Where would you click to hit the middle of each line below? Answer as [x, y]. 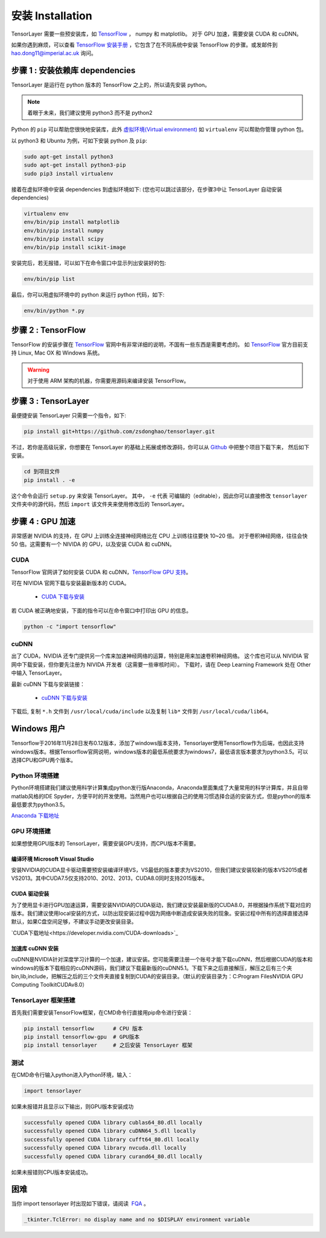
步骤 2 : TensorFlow [49, 330]
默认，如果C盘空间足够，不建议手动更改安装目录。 [74, 922]
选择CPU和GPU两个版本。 [44, 760]
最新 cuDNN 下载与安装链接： [48, 684]
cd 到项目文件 [42, 472]
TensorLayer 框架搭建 [43, 1001]
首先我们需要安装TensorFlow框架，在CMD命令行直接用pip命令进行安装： [102, 1012]
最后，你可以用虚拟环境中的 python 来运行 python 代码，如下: [88, 295]
